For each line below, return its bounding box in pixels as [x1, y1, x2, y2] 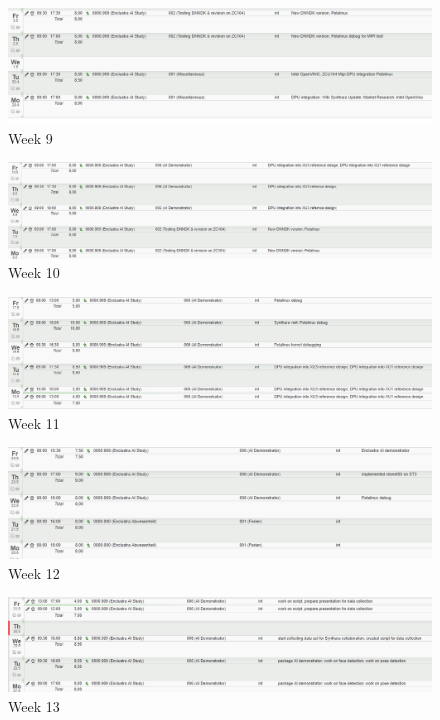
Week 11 [8, 412, 60, 433]
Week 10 [8, 262, 60, 283]
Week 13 [8, 695, 60, 716]
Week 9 [8, 127, 53, 148]
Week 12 [8, 562, 60, 583]
